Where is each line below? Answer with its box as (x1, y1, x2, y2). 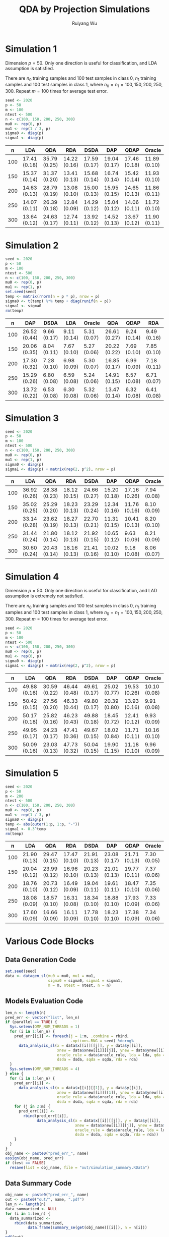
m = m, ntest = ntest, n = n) (48, 983, 112, 988)
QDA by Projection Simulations (19, 4, 150, 15)
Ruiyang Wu (72, 20, 97, 26)
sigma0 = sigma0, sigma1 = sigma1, (48, 978, 123, 983)
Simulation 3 (5, 412, 59, 424)
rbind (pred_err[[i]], (23, 1113, 69, 1118)
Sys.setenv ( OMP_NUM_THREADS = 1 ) (10, 1024, 80, 1030)
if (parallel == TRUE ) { (5, 1020, 57, 1025)
